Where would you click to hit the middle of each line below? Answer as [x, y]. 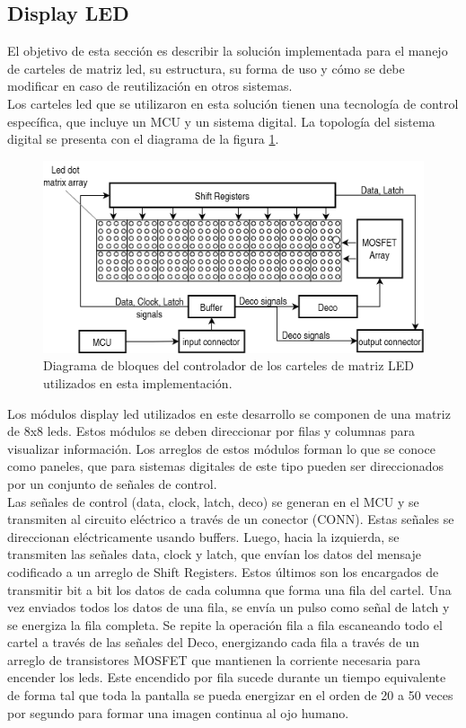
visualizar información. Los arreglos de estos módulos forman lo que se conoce [221, 448]
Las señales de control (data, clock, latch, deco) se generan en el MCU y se [213, 501]
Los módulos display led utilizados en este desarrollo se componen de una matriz [229, 413]
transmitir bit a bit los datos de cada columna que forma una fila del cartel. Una [229, 589]
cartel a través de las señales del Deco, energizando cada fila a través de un [214, 642]
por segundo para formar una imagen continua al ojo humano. [178, 712]
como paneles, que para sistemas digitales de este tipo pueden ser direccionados [226, 466]
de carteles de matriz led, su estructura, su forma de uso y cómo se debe [206, 68]
